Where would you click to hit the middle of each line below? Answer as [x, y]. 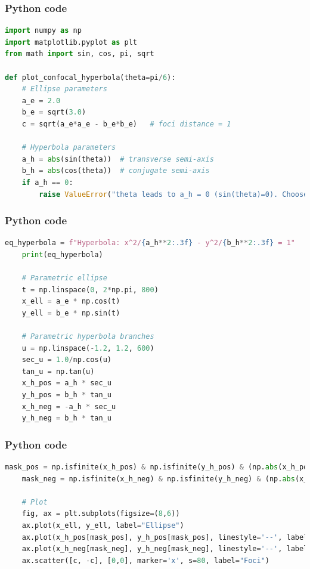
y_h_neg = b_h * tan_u [66, 418]
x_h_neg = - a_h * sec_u [69, 406]
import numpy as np [43, 31]
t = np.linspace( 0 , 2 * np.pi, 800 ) [90, 290]
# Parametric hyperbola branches [88, 337]
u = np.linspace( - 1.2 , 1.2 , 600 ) [88, 348]
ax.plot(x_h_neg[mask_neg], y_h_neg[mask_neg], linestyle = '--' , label [165, 549]
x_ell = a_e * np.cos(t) [71, 301]
